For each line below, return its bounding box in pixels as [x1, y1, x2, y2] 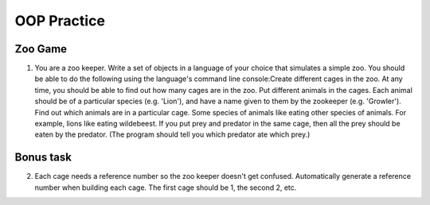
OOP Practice [14, 12, 105, 29]
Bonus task [14, 151, 72, 164]
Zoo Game [14, 42, 68, 56]
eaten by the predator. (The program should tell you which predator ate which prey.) [34, 130, 311, 139]
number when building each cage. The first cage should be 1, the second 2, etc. [34, 183, 297, 192]
